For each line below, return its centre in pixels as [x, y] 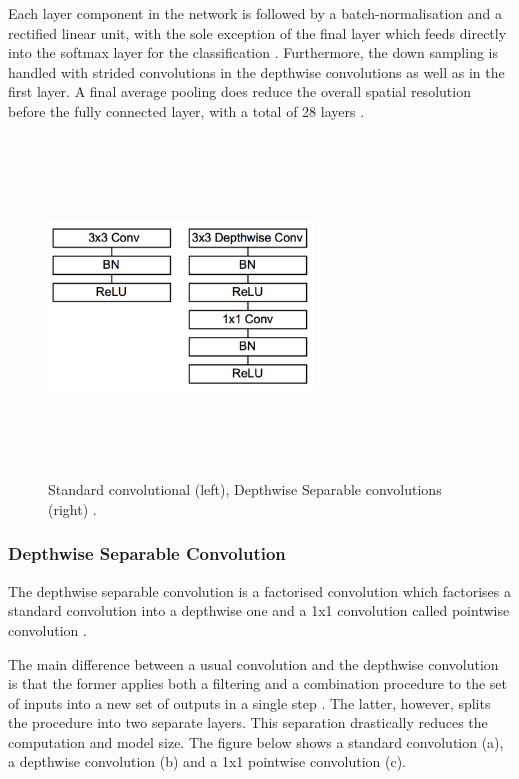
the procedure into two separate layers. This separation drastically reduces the [248, 722]
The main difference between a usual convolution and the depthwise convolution [253, 663]
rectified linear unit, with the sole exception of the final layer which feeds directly [257, 32]
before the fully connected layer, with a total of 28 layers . [186, 110]
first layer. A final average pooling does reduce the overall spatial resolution [239, 91]
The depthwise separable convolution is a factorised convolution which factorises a [260, 590]
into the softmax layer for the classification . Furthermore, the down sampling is [253, 52]
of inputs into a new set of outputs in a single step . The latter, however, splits [249, 702]
